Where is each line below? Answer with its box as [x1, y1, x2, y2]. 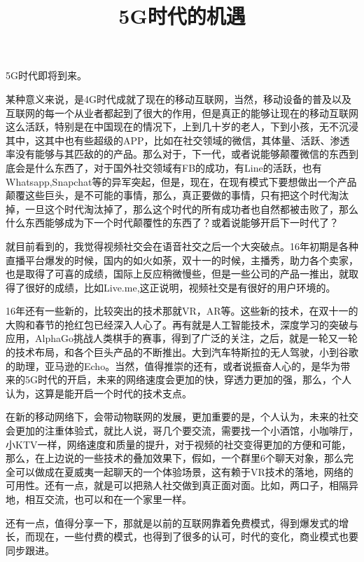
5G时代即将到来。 [6, 68, 87, 83]
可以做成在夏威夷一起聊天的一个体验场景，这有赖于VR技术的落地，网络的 [15, 464, 353, 479]
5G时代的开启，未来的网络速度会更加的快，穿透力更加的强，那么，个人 [24, 372, 351, 387]
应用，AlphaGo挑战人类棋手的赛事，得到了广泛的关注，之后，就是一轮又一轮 [6, 331, 358, 345]
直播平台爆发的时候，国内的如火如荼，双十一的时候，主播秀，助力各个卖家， [6, 252, 358, 267]
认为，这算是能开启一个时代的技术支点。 [6, 385, 192, 400]
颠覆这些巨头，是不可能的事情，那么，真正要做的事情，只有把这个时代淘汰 [6, 188, 349, 203]
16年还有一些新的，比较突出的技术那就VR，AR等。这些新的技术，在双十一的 [6, 303, 358, 318]
